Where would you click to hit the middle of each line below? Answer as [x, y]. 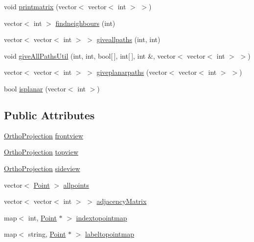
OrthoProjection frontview [44, 135]
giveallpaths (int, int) [128, 39]
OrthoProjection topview [41, 152]
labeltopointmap [110, 234]
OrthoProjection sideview [42, 168]
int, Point [42, 217]
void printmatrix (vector [40, 6]
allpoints [76, 185]
